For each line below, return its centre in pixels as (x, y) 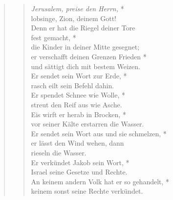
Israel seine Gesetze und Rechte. (79, 172)
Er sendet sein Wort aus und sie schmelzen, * (99, 133)
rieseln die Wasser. (59, 152)
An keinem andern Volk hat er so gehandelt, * (100, 181)
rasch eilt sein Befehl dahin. (73, 85)
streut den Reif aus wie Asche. (76, 104)
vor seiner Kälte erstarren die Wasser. (87, 124)
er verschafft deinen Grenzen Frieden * (89, 56)
